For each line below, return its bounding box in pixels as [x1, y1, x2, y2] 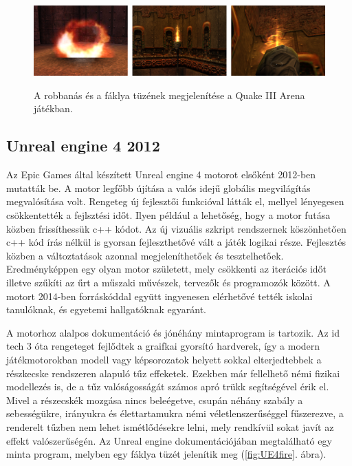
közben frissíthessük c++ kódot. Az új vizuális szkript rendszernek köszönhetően [6, 221, 346, 235]
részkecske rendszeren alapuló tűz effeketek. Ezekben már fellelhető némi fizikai [6, 366, 340, 380]
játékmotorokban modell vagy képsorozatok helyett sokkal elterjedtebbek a [6, 352, 322, 366]
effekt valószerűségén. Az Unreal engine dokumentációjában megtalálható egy [6, 433, 332, 447]
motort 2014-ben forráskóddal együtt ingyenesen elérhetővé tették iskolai [6, 288, 313, 303]
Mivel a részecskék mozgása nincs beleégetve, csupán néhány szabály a [6, 392, 303, 407]
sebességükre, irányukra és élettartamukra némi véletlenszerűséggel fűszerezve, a [6, 406, 344, 421]
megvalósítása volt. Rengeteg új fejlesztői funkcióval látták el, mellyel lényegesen [6, 194, 344, 209]
